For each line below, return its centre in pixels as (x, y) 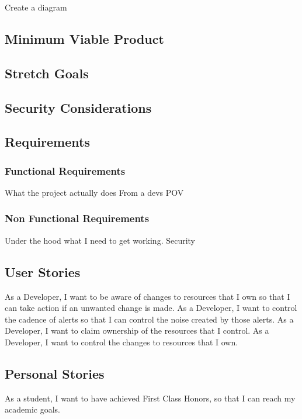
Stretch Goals (47, 73)
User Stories (43, 271)
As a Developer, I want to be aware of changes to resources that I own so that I (147, 296)
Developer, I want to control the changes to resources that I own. (122, 342)
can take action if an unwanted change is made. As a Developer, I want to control (151, 308)
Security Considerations (78, 107)
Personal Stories (55, 373)
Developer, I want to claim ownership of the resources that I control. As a (137, 330)
